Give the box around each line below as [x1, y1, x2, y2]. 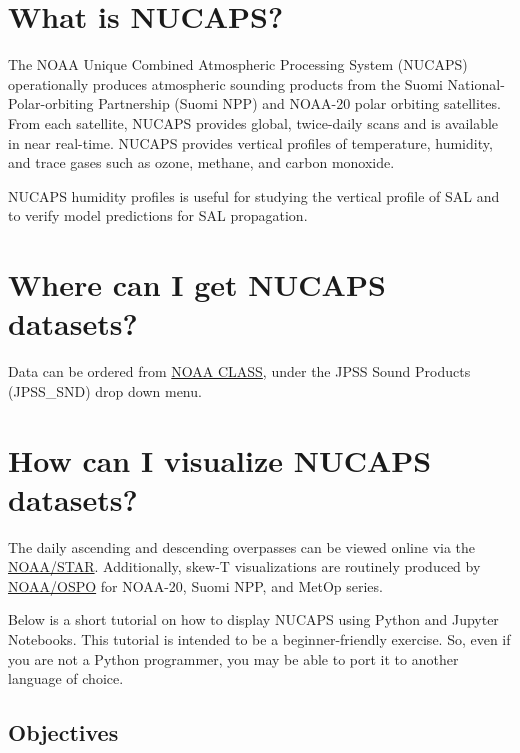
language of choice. [8, 668, 124, 689]
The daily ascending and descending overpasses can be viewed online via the [8, 536, 476, 557]
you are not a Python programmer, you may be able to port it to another [8, 648, 459, 669]
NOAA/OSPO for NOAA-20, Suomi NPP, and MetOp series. [8, 575, 383, 596]
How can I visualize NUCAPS [8, 439, 432, 480]
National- [447, 73, 505, 94]
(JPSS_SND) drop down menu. [8, 380, 202, 401]
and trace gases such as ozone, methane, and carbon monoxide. [8, 152, 395, 173]
